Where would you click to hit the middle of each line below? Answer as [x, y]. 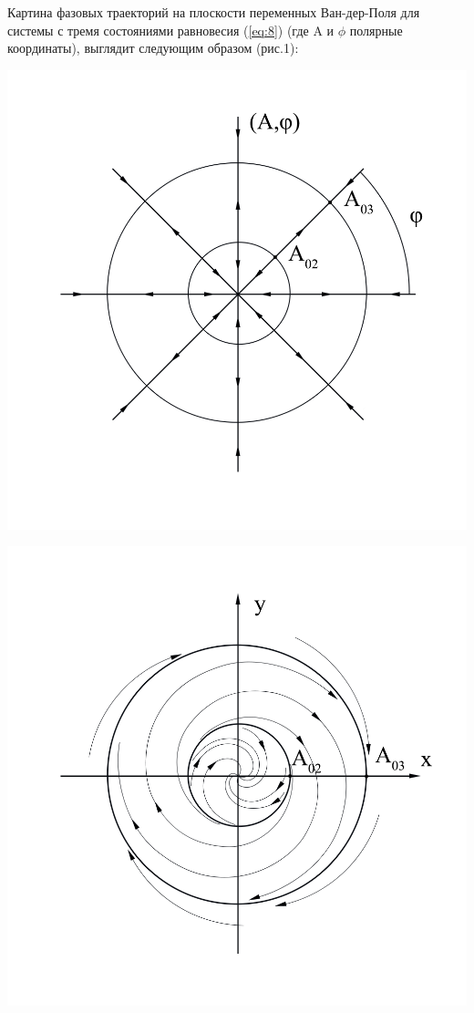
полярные [376, 30]
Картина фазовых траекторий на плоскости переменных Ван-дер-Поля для [214, 12]
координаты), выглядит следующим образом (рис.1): [153, 48]
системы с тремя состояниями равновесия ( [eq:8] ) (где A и [171, 30]
